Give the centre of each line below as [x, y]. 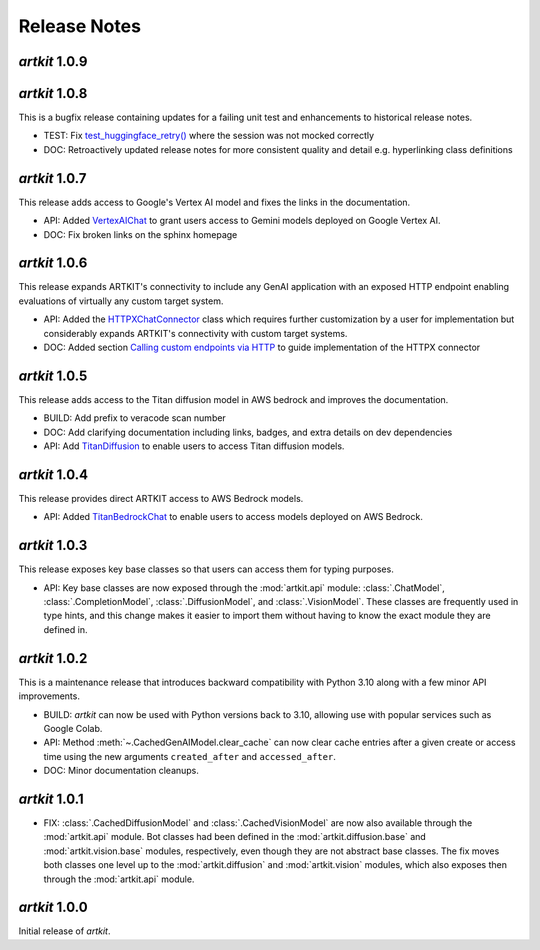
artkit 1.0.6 [53, 263]
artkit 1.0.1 [51, 798]
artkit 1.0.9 [53, 61]
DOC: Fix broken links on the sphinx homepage [140, 234]
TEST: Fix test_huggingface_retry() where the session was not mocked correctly [209, 136]
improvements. [49, 696]
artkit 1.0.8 [53, 93]
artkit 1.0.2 [53, 658]
